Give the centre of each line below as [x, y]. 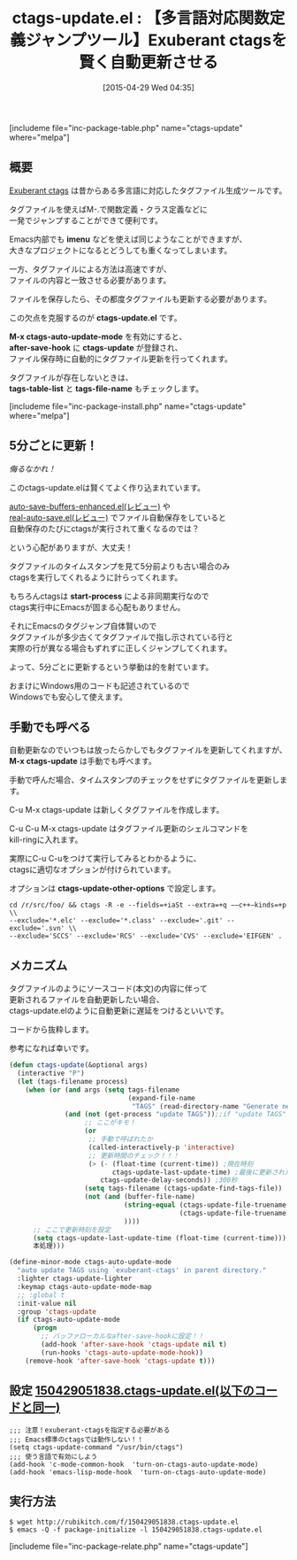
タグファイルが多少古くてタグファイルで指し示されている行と [122, 637]
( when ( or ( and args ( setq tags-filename [102, 1090]
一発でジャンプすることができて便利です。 [86, 220]
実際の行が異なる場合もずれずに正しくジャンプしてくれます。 [121, 648]
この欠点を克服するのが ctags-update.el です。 [95, 317]
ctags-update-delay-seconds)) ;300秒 [169, 1180]
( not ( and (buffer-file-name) [140, 1197]
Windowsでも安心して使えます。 [69, 697]
